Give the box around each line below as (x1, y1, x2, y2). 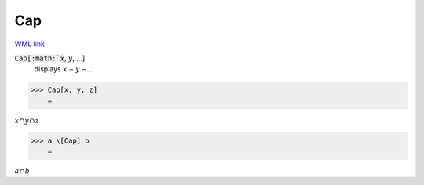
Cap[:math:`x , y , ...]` (14, 53, 88, 63)
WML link (14, 39, 46, 49)
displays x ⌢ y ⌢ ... (34, 64, 94, 74)
